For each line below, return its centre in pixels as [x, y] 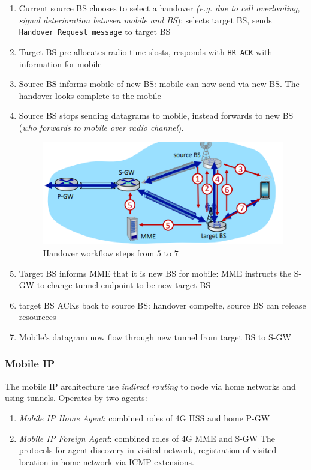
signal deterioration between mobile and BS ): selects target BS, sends [145, 20]
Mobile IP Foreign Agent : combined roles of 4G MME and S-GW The [147, 438]
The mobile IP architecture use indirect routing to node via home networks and [150, 386]
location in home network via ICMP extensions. [106, 461]
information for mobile [60, 63]
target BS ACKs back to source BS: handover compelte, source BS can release [162, 305]
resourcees [37, 317]
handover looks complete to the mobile [90, 95]
